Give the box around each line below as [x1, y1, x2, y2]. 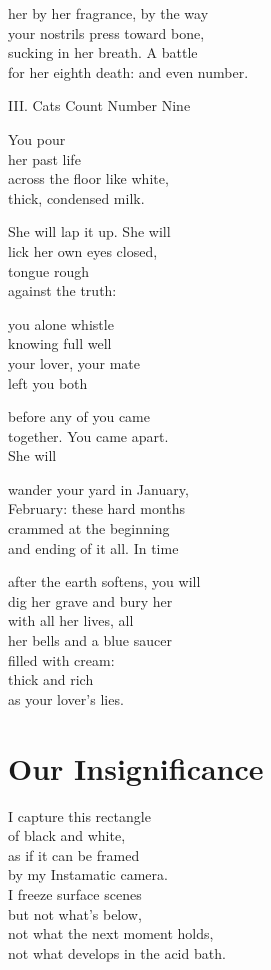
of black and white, [8, 825, 126, 846]
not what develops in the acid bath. [8, 942, 226, 963]
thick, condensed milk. [8, 187, 145, 208]
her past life [8, 148, 81, 169]
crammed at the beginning [8, 518, 170, 539]
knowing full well [8, 333, 112, 354]
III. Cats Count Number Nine [8, 95, 191, 116]
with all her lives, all [8, 610, 134, 631]
